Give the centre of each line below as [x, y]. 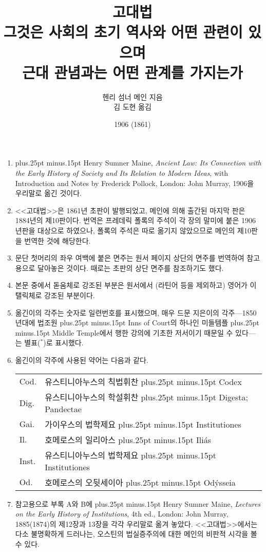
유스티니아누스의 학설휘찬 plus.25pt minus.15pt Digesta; [146, 397]
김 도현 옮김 [132, 107]
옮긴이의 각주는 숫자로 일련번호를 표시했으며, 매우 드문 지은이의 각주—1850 [136, 312]
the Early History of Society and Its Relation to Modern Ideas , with [122, 173]
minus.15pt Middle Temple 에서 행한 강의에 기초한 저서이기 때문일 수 [124, 332]
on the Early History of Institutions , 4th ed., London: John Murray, [122, 514]
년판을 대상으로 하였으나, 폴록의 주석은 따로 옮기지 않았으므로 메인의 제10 [133, 231]
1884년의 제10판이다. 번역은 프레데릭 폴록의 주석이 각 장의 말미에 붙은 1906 [136, 220]
